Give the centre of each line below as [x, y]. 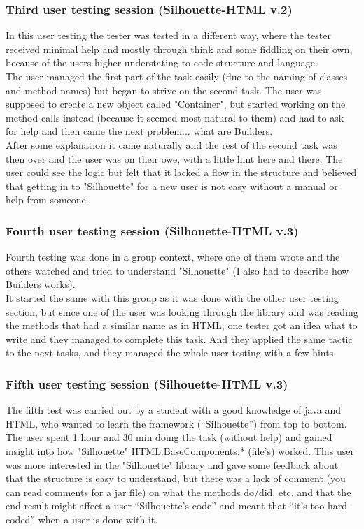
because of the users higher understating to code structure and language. [162, 63]
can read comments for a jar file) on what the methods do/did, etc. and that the [178, 492]
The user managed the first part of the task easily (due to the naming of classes [177, 76]
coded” [20, 519]
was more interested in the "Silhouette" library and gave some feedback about [172, 464]
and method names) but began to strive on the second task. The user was [164, 90]
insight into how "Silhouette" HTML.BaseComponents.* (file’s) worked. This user [180, 450]
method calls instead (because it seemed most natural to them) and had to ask [175, 117]
